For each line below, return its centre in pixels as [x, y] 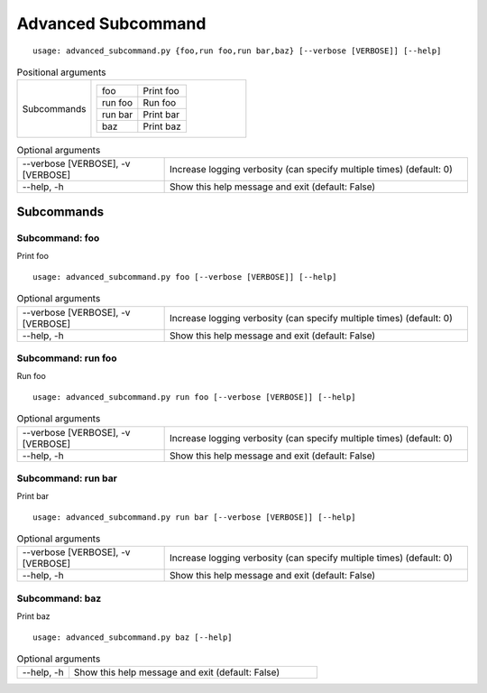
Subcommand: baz [59, 598]
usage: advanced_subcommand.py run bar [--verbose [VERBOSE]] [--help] [194, 517]
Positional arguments [61, 72]
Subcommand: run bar [67, 478]
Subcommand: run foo [67, 358]
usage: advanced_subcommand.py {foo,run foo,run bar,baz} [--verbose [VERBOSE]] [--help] [237, 51]
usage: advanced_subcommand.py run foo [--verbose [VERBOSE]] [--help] [194, 397]
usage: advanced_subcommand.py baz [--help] [133, 637]
